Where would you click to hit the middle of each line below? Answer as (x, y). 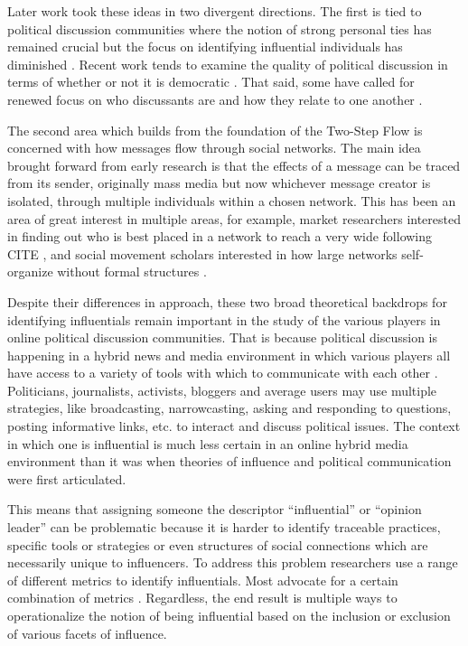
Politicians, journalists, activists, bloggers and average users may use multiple (222, 390)
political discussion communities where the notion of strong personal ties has (220, 28)
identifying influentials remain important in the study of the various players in (224, 319)
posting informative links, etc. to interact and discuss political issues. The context (234, 426)
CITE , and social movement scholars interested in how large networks (202, 253)
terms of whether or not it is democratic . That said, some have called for (211, 82)
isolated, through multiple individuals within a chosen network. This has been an (232, 200)
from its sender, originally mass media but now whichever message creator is (219, 183)
